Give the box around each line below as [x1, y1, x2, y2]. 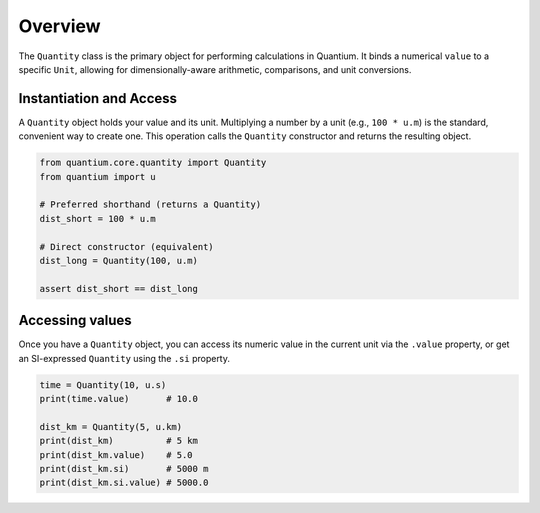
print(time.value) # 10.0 [39, 393, 199, 404]
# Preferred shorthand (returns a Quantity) [39, 199, 262, 210]
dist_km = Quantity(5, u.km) [39, 421, 183, 432]
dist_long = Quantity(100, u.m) [39, 255, 199, 266]
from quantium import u [39, 171, 157, 182]
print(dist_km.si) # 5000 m [39, 463, 209, 474]
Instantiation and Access [18, 90, 178, 107]
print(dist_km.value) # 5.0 [39, 449, 194, 460]
